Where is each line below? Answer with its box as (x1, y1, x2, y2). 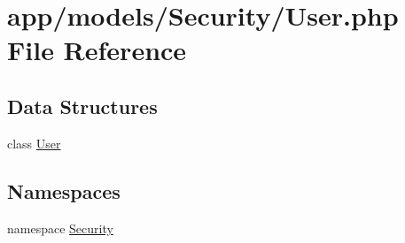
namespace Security (7, 218, 113, 237)
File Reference (7, 32, 187, 68)
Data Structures (7, 92, 158, 119)
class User (7, 133, 61, 152)
